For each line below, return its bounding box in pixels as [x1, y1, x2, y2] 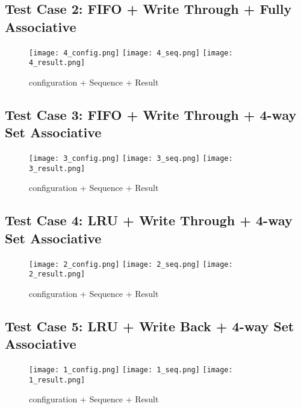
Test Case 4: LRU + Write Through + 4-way [5, 211, 293, 229]
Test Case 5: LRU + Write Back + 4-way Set [5, 316, 294, 335]
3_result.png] [29, 164, 85, 173]
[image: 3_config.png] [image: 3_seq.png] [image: [29, 154, 233, 163]
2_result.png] [29, 270, 85, 279]
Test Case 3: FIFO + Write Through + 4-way [5, 105, 297, 123]
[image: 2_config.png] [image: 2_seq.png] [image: [29, 260, 233, 269]
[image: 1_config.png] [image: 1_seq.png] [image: [29, 366, 233, 375]
